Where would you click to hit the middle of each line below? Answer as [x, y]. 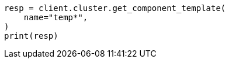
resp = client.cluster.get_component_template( [115, 8]
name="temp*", [56, 17]
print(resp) [31, 36]
